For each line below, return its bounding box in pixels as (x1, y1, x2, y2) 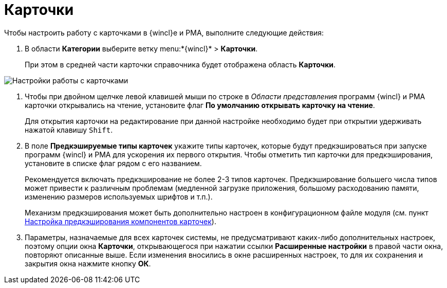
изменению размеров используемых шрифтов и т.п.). (25, 192, 213, 201)
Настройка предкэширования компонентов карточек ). (25, 217, 216, 226)
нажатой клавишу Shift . (25, 125, 113, 134)
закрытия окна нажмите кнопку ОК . (25, 259, 151, 268)
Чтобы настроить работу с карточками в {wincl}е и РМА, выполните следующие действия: (4, 28, 324, 37)
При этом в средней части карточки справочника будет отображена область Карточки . (25, 60, 336, 69)
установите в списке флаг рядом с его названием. (25, 158, 202, 168)
